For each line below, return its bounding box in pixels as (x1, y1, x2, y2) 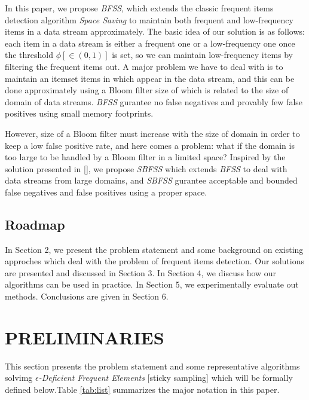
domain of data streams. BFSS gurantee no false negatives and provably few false (5, 95, 303, 108)
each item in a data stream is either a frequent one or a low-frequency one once (5, 36, 295, 49)
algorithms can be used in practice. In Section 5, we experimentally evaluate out (5, 278, 299, 291)
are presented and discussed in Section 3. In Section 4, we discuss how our (5, 266, 277, 279)
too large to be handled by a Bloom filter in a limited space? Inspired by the (5, 151, 286, 163)
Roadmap (5, 215, 65, 233)
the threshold (5, 48, 54, 61)
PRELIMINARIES (5, 325, 164, 349)
